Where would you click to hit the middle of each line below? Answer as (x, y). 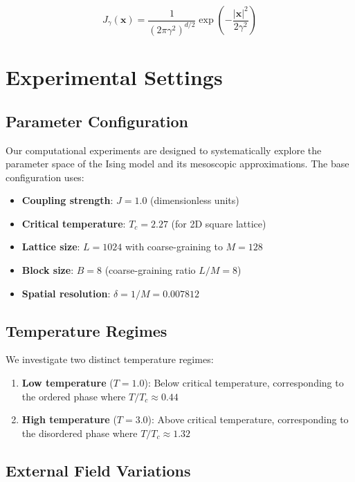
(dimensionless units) (195, 200)
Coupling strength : (67, 200)
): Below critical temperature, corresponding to (244, 383)
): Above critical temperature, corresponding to (248, 419)
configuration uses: (45, 177)
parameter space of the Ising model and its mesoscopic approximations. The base (177, 164)
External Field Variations (98, 470)
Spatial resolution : (66, 293)
